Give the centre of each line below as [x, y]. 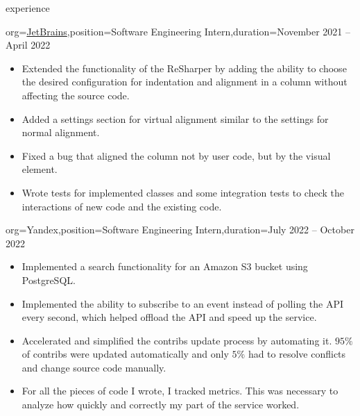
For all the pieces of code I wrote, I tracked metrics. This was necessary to [180, 391]
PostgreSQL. [49, 280]
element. [40, 169]
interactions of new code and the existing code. [122, 206]
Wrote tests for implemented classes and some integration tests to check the [183, 192]
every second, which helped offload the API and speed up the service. [169, 317]
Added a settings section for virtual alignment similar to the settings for [175, 118]
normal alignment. [61, 132]
